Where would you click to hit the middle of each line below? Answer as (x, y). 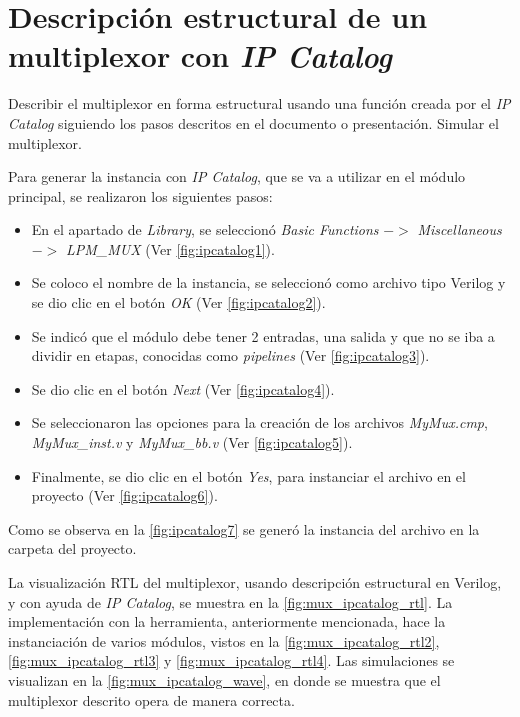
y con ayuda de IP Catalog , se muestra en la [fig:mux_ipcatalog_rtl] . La (230, 601)
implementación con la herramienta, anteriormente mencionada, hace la (227, 621)
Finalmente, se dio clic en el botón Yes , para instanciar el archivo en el (248, 475)
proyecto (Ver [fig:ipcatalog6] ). (124, 495)
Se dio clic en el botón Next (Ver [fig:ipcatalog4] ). (183, 388)
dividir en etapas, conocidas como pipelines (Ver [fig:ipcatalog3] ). (230, 355)
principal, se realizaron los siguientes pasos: (140, 195)
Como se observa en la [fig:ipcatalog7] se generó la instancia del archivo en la (244, 528)
